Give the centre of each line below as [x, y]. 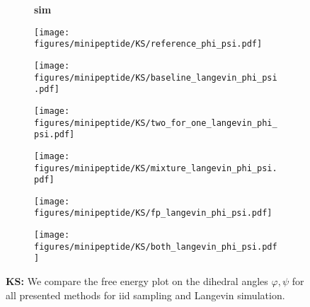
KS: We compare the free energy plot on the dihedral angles [137, 281]
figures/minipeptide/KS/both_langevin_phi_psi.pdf [156, 247]
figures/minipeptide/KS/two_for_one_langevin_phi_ [156, 123]
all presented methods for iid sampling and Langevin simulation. [145, 295]
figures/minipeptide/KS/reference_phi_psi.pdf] [148, 44]
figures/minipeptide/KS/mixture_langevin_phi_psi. [156, 168]
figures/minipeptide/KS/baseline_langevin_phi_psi [156, 77]
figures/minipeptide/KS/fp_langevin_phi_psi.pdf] [153, 213]
